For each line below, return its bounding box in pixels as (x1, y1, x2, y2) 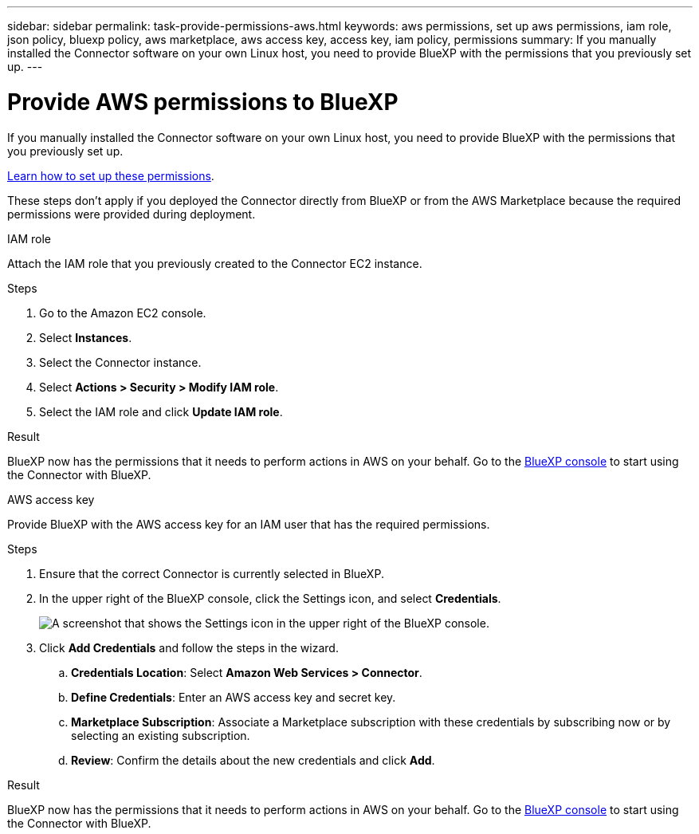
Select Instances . (39, 330, 132, 344)
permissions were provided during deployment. (7, 207, 256, 221)
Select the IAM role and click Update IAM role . (39, 404, 283, 419)
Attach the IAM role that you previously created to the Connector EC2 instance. (7, 256, 422, 270)
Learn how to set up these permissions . (7, 168, 214, 183)
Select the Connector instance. (39, 355, 202, 369)
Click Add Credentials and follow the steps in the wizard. (39, 640, 339, 655)
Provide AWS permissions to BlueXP (7, 88, 399, 116)
